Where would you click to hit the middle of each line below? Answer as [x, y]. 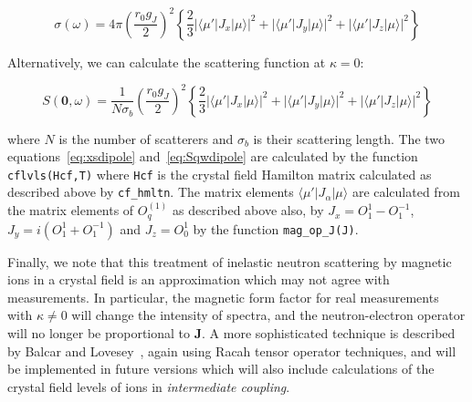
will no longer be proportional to [99, 332]
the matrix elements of [71, 210]
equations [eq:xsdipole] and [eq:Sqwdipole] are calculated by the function [213, 156]
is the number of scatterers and [146, 138]
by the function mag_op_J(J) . [276, 228]
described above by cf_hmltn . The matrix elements [151, 192]
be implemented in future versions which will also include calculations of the [221, 369]
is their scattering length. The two [349, 138]
